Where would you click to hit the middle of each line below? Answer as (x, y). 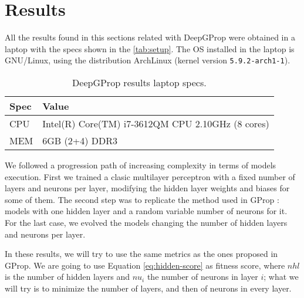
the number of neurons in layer (202, 277)
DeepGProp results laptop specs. (139, 82)
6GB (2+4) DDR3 (80, 140)
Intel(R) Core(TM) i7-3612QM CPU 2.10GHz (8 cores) (156, 123)
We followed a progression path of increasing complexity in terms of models (141, 165)
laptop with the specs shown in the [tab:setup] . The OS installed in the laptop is (150, 48)
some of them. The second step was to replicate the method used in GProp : (142, 199)
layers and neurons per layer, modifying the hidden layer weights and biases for (147, 188)
